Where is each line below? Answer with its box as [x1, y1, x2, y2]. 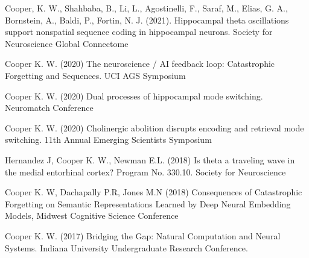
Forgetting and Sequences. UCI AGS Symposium [5, 69, 186, 81]
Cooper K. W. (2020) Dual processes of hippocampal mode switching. [5, 89, 263, 102]
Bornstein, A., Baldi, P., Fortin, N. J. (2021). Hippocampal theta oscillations [5, 13, 289, 26]
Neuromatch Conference [5, 101, 94, 114]
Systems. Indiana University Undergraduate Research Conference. [5, 241, 248, 254]
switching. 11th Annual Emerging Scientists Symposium [5, 133, 212, 146]
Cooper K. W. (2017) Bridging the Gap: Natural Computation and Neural [5, 229, 281, 242]
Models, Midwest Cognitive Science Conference [5, 209, 179, 222]
